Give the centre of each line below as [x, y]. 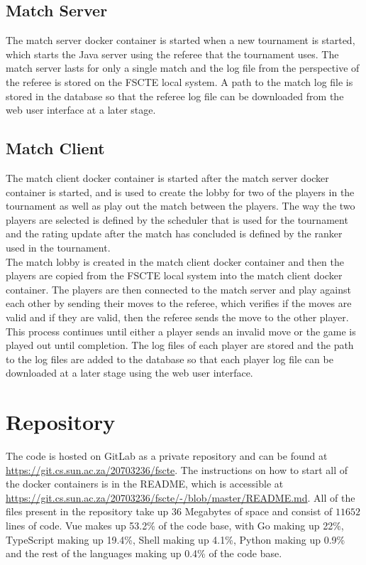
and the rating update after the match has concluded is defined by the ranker [174, 233]
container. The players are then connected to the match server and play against [178, 289]
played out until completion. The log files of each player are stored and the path [180, 345]
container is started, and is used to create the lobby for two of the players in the [180, 192]
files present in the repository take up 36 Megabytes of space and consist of [169, 511]
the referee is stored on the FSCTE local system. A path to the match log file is [179, 81]
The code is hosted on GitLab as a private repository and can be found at [167, 456]
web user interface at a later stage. [81, 110]
